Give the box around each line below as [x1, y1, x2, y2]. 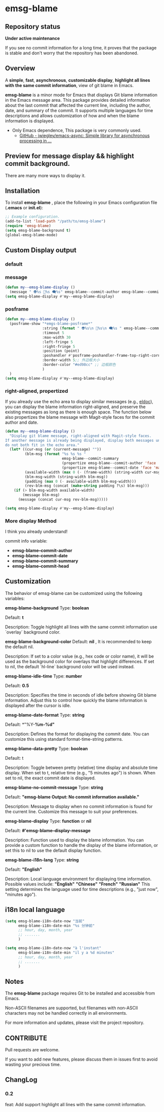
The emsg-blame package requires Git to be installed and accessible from [5, 990, 155, 996]
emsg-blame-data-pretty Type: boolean [5, 746, 88, 751]
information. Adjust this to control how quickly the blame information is [5, 697, 147, 703]
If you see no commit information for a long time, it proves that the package [5, 45, 157, 50]
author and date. [5, 419, 39, 425]
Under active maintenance [5, 35, 60, 41]
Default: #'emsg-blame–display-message [5, 827, 91, 833]
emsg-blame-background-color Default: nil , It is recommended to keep [5, 638, 152, 644]
